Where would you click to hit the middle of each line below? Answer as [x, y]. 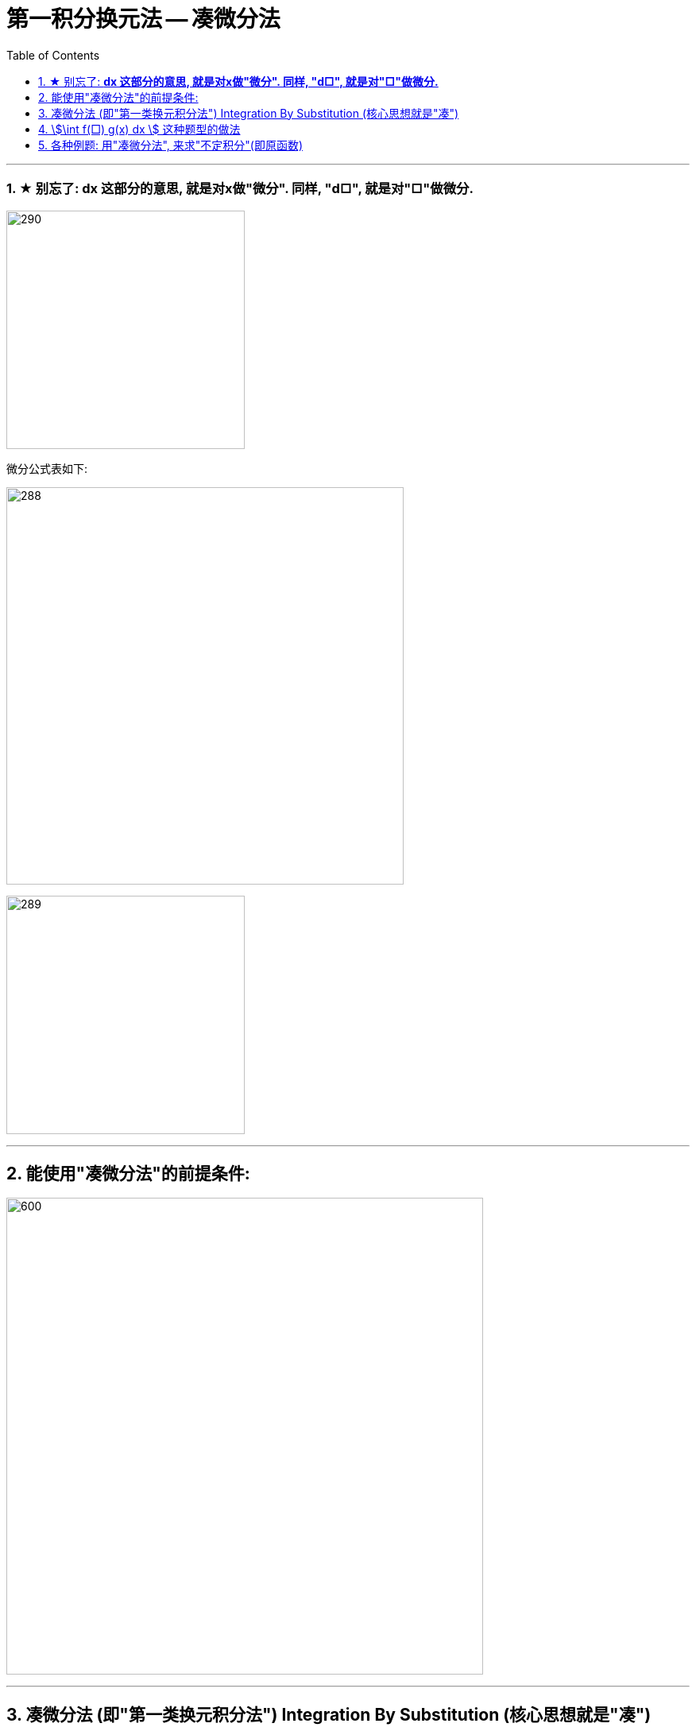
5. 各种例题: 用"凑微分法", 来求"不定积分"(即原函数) [170, 145]
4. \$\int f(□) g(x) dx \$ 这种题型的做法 [139, 129]
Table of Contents [53, 55]
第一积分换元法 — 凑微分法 [143, 19]
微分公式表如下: [47, 468]
